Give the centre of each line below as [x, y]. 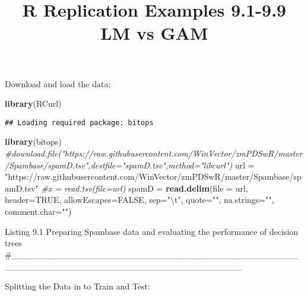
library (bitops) [33, 141]
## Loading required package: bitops [79, 122]
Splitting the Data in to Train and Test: [77, 286]
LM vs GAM [154, 33]
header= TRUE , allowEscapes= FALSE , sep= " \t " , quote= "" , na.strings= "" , [139, 200]
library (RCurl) [33, 104]
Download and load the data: [58, 83]
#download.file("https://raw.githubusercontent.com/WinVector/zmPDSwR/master [154, 153]
